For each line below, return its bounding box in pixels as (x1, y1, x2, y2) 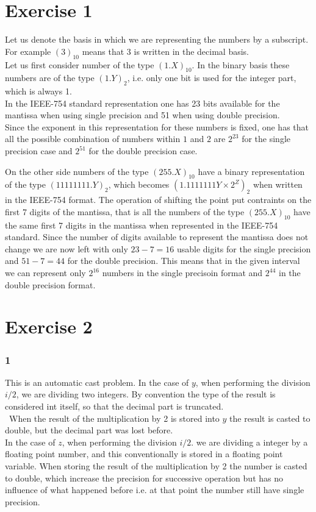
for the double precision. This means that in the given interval (67, 254, 300, 267)
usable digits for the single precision (176, 242, 311, 255)
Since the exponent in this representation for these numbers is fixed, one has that (5, 120, 309, 133)
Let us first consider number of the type (5, 58, 154, 71)
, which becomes (108, 178, 170, 191)
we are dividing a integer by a (196, 435, 308, 448)
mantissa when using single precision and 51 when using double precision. (5, 108, 280, 121)
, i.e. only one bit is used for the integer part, (127, 71, 296, 84)
